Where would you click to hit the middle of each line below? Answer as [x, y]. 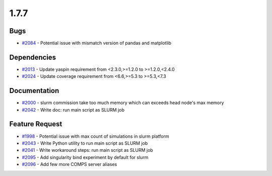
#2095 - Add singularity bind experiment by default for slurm [85, 157]
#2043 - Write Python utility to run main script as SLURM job [85, 143]
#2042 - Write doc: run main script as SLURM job [73, 110]
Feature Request [36, 124]
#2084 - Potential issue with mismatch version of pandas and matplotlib [96, 43]
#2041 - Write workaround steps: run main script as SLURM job [87, 150]
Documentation [34, 91]
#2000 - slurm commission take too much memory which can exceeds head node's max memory [123, 103]
